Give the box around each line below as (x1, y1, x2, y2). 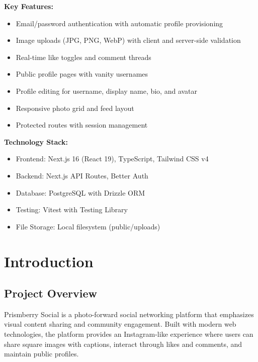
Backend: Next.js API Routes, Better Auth (16, 170, 148, 180)
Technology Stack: (4, 136, 68, 147)
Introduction (4, 251, 94, 271)
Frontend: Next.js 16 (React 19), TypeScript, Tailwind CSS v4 (16, 153, 209, 164)
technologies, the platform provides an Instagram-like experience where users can (4, 329, 253, 339)
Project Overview (4, 285, 98, 301)
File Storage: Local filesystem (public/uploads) (16, 221, 160, 231)
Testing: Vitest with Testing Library (16, 204, 128, 215)
